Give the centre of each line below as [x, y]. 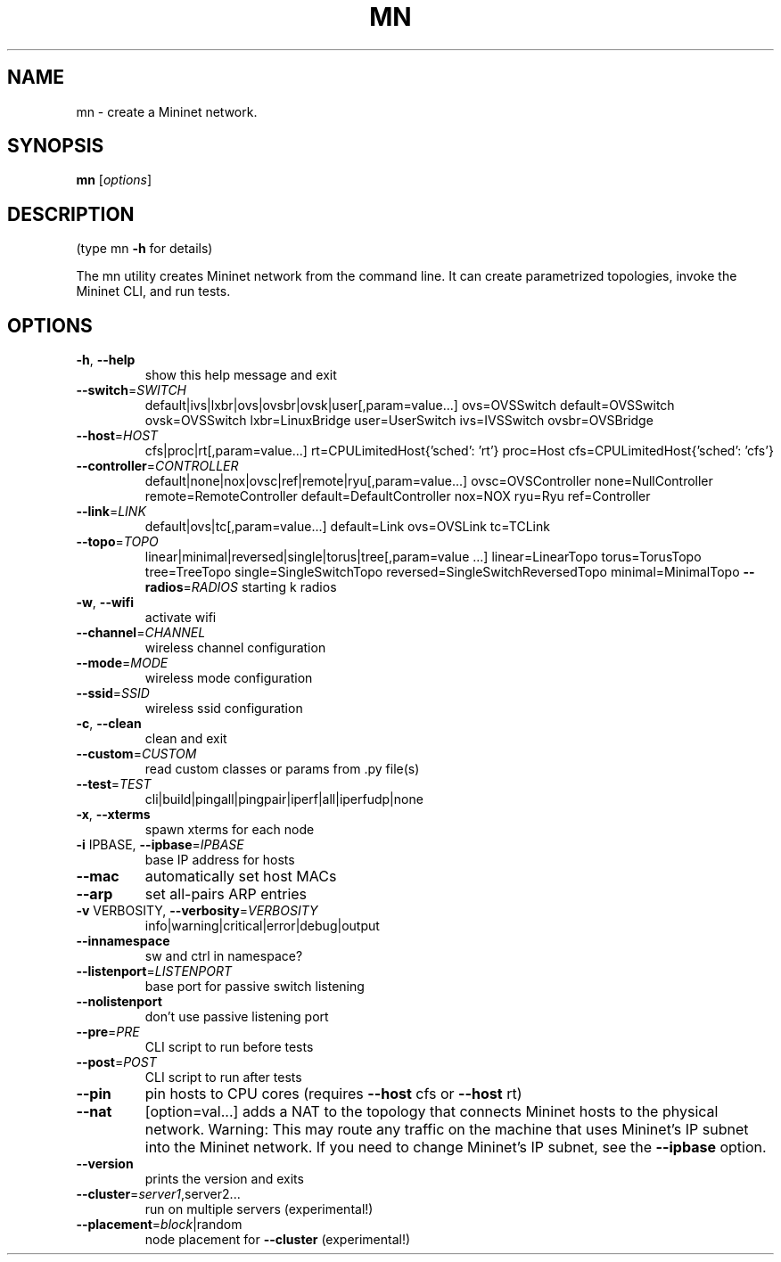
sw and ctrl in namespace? [224, 956]
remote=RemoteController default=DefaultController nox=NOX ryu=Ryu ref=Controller [398, 496]
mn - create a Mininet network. [167, 111]
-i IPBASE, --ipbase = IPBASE [160, 845]
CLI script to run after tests [223, 1078]
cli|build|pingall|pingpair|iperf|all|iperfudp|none [284, 799]
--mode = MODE [122, 663]
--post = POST [116, 1062]
